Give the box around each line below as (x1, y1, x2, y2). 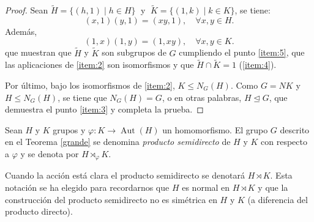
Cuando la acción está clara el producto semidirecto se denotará (5, 169, 245, 182)
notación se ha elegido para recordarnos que (5, 181, 170, 194)
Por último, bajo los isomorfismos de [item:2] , (5, 79, 175, 92)
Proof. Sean (5, 4, 48, 17)
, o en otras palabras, (162, 91, 242, 103)
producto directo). (5, 205, 73, 218)
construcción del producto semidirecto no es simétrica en (5, 193, 217, 205)
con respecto (261, 135, 307, 148)
